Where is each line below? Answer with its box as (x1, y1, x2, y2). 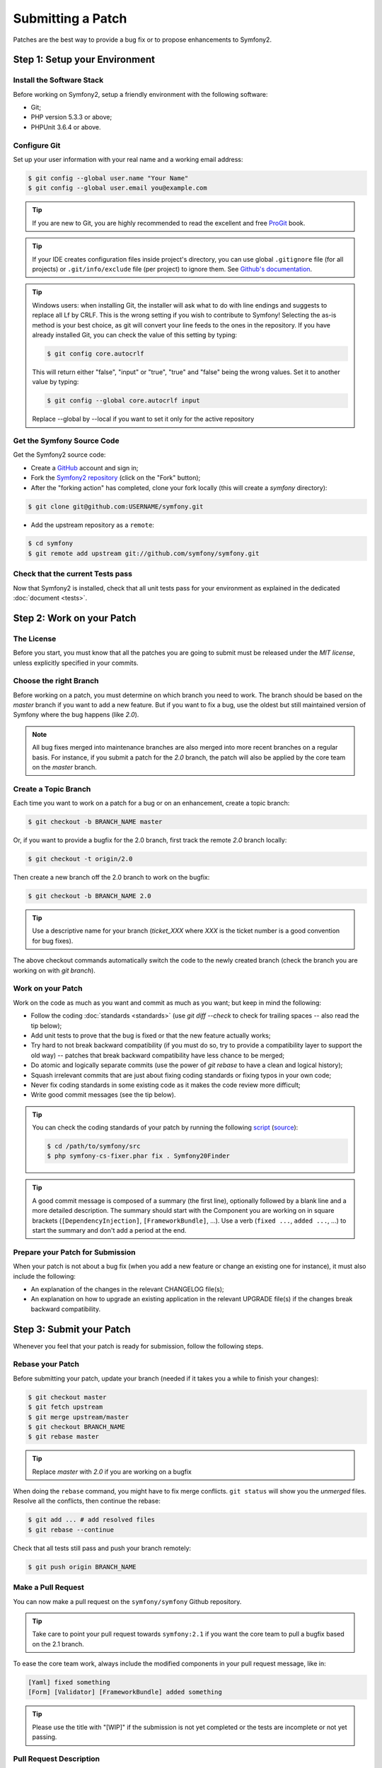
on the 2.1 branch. (32, 1639, 84, 1648)
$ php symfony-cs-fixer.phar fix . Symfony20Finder (47, 1152, 230, 1160)
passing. (32, 1733, 57, 1741)
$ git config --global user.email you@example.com (28, 184, 208, 192)
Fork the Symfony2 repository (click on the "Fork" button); (30, 474, 201, 482)
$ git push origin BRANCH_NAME (28, 1563, 137, 1571)
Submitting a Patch (13, 11, 127, 26)
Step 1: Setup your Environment (13, 54, 156, 66)
